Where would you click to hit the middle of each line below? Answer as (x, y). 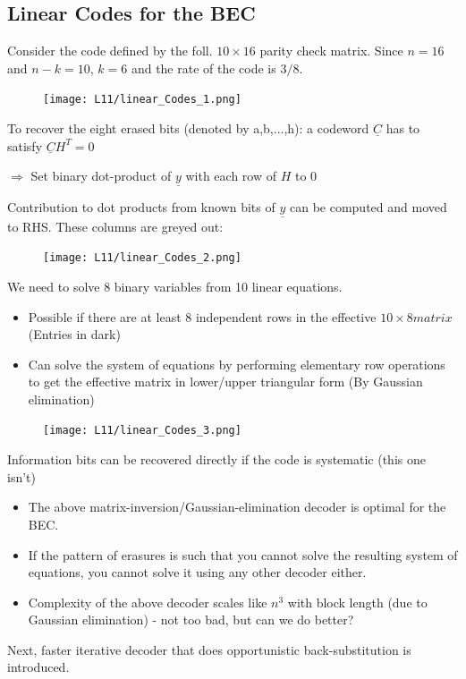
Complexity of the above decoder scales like (148, 602)
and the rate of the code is (203, 68)
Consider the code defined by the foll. (110, 51)
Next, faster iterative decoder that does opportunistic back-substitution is (209, 649)
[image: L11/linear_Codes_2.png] (142, 258)
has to (403, 128)
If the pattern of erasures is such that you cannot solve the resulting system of (243, 554)
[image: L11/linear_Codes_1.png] (142, 100)
